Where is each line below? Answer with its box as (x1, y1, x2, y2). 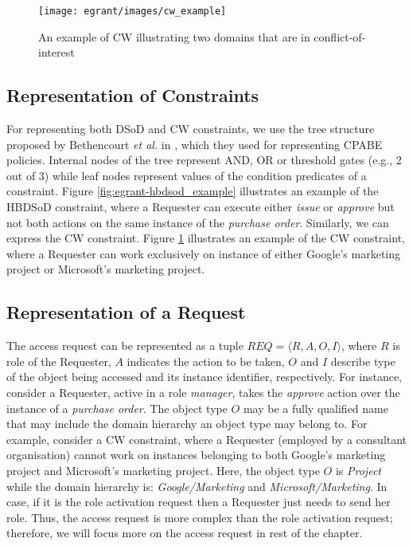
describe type (330, 352, 395, 369)
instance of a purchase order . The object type (6, 399, 228, 416)
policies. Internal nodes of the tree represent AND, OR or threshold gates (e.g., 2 (6, 151, 402, 168)
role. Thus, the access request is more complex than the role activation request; (6, 509, 393, 525)
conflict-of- (314, 28, 366, 45)
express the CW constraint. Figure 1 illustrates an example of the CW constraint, (6, 230, 405, 246)
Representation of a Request (6, 300, 246, 324)
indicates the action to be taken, (127, 352, 285, 369)
